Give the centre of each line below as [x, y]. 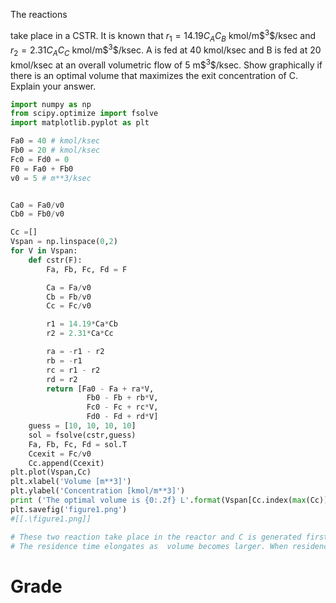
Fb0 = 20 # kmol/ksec [55, 150]
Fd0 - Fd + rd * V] [122, 417]
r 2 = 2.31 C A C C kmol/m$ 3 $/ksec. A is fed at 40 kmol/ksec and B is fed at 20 [166, 50]
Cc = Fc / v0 [69, 306]
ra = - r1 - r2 [75, 352]
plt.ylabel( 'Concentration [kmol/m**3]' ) [98, 491]
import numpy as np [51, 104]
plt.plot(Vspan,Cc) [51, 472]
